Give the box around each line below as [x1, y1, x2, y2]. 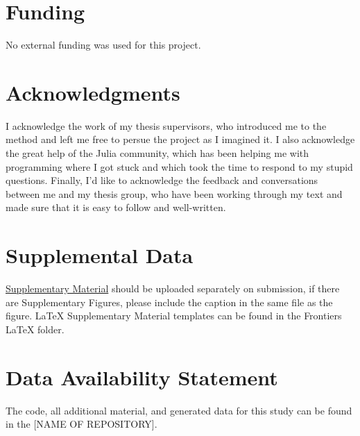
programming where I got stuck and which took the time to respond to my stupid [6, 159, 353, 174]
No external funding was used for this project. [6, 37, 201, 52]
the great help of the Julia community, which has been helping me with [6, 146, 309, 160]
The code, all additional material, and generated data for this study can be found [6, 403, 352, 417]
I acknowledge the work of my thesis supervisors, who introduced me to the [6, 118, 327, 133]
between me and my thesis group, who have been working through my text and [6, 186, 343, 201]
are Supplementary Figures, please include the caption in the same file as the [6, 294, 333, 309]
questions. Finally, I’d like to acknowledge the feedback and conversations [6, 173, 318, 187]
